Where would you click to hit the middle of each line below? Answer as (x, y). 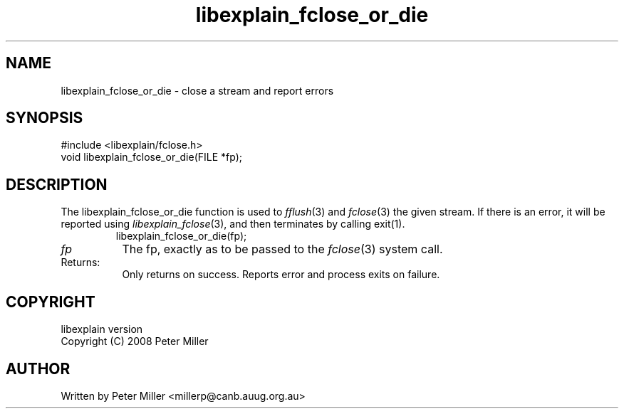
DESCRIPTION (57, 184)
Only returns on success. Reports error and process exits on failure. (281, 275)
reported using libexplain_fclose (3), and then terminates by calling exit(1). (233, 224)
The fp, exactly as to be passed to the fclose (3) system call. (282, 249)
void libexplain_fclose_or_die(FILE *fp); (152, 157)
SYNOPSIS (45, 118)
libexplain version (102, 329)
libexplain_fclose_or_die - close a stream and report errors (197, 90)
